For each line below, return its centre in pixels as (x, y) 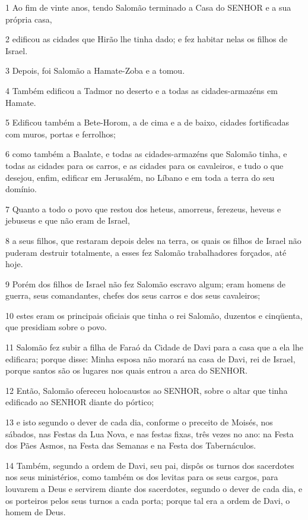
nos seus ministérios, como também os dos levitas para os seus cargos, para (142, 477)
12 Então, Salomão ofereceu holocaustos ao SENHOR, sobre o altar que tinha (147, 390)
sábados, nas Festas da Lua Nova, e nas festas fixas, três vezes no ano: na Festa (150, 433)
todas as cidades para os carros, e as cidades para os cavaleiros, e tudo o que (145, 165)
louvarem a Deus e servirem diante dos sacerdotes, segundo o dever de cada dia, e (154, 488)
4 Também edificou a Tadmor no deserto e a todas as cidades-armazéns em (142, 90)
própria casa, (29, 19)
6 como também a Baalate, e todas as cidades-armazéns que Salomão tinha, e (146, 154)
